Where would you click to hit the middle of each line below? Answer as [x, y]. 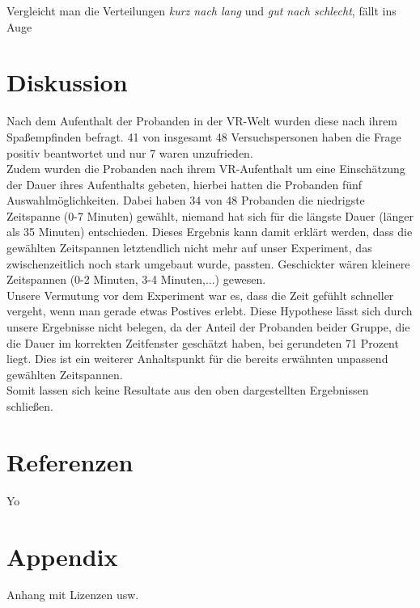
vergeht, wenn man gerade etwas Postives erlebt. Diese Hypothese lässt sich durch [210, 311]
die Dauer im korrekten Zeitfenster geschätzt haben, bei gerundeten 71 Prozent [203, 342]
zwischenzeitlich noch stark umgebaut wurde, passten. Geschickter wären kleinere [208, 263]
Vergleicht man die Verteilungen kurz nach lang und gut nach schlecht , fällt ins [202, 11]
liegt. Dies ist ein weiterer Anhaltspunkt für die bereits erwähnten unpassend [197, 359]
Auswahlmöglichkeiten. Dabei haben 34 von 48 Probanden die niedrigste [186, 200]
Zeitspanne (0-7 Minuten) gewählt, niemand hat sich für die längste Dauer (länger [210, 215]
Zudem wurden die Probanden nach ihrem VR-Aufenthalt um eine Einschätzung [206, 169]
